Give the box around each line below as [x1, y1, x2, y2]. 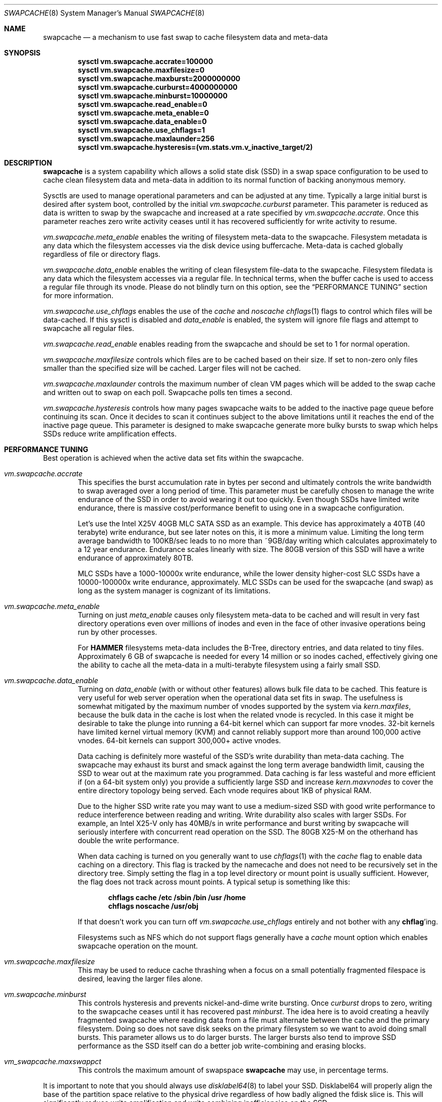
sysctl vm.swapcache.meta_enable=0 [78, 108, 209, 117]
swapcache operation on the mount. [78, 942, 198, 950]
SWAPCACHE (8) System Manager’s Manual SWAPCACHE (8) [4, 9, 205, 17]
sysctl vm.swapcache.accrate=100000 [78, 57, 213, 66]
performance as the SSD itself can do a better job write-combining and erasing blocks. [78, 1041, 366, 1050]
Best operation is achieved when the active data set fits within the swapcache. [43, 454, 304, 462]
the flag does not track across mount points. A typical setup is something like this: [78, 877, 350, 886]
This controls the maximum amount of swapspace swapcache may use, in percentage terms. [78, 1066, 389, 1074]
